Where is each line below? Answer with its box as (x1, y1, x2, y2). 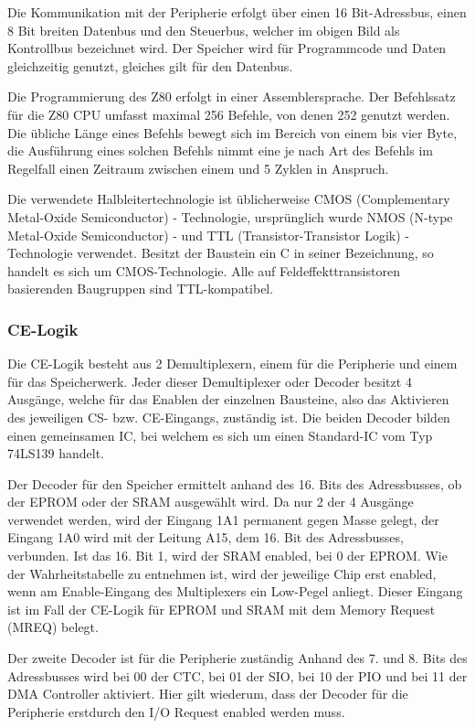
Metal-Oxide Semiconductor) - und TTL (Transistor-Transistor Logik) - (7, 225, 409, 244)
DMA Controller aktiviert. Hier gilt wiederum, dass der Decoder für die (7, 684, 408, 703)
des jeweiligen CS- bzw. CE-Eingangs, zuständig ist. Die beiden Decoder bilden (7, 407, 450, 426)
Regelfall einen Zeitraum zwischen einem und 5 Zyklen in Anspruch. (7, 158, 389, 177)
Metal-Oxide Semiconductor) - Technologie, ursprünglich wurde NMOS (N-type (7, 207, 453, 226)
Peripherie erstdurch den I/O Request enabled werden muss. (7, 701, 345, 721)
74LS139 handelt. (7, 444, 104, 463)
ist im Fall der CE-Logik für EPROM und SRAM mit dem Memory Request (7, 599, 436, 618)
